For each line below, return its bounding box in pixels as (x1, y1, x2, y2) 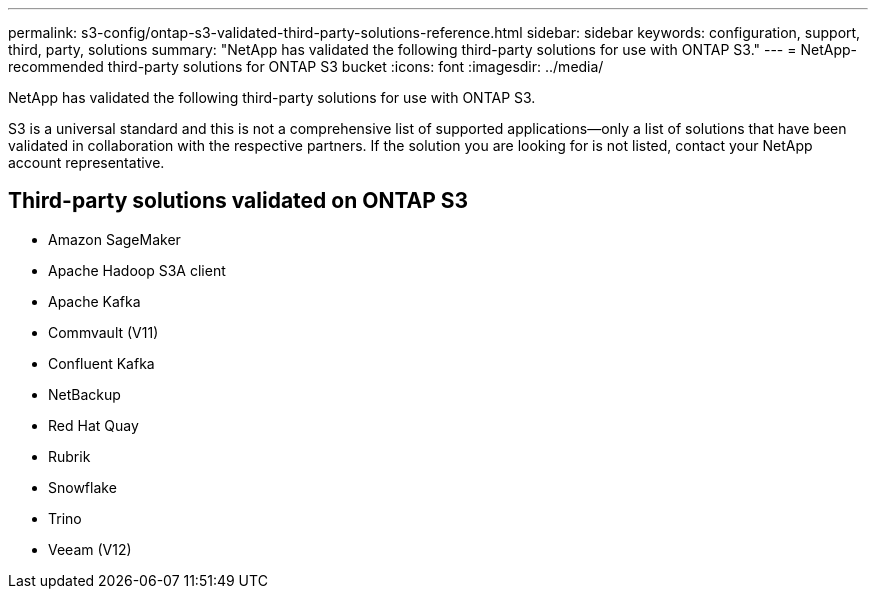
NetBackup (48, 385, 121, 403)
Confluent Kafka (48, 354, 155, 372)
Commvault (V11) (48, 323, 159, 341)
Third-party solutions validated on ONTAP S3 (8, 188, 469, 214)
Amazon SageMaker (48, 230, 181, 248)
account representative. (8, 154, 165, 171)
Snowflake (48, 478, 117, 496)
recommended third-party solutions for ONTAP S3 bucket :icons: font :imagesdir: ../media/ (8, 58, 604, 75)
